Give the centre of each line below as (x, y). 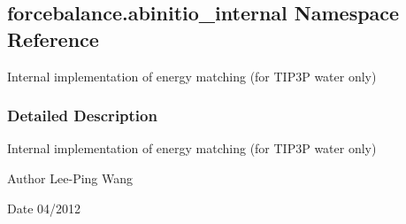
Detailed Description (82, 116)
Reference (53, 39)
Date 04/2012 (44, 208)
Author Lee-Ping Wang (70, 178)
